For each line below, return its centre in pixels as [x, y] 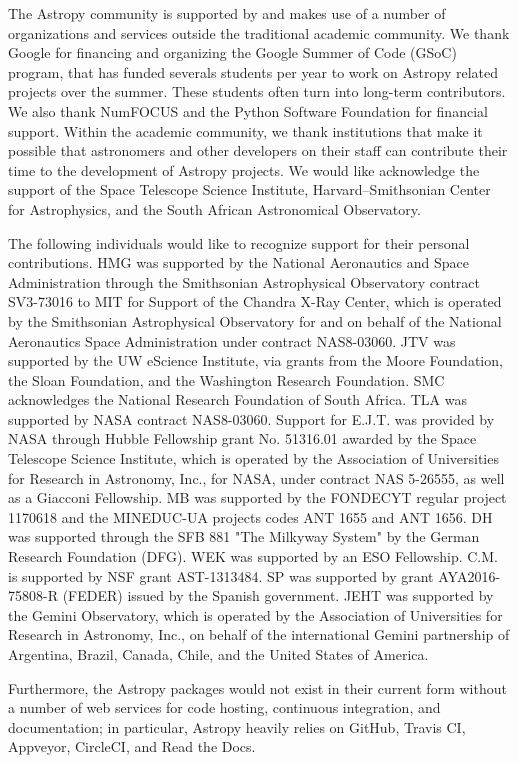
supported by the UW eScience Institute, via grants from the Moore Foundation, [255, 360]
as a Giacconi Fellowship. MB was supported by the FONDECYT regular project [257, 497]
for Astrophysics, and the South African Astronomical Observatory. [214, 208]
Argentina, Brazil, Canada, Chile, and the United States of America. [218, 654]
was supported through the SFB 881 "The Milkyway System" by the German [244, 536]
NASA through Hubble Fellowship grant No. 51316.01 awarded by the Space [242, 438]
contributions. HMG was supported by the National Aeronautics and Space [239, 262]
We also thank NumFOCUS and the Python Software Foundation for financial [248, 110]
